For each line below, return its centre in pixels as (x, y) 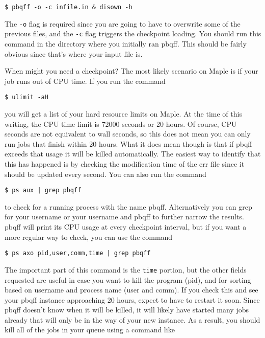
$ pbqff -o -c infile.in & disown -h (69, 7)
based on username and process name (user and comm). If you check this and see (131, 290)
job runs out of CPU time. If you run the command (85, 81)
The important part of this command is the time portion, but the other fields (126, 269)
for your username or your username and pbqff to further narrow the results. (124, 217)
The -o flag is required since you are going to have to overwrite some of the (123, 23)
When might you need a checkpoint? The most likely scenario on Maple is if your (131, 71)
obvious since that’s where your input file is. (74, 53)
